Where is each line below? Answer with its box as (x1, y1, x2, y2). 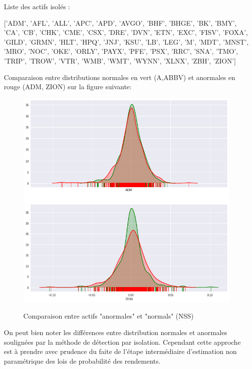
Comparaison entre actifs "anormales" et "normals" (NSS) (23, 311, 194, 321)
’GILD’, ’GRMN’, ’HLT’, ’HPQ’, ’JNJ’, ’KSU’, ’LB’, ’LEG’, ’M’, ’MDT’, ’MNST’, (4, 36, 249, 47)
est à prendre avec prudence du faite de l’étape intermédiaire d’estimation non (4, 346, 237, 356)
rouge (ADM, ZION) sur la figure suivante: (4, 81, 132, 92)
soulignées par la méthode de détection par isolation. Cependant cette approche (4, 337, 241, 347)
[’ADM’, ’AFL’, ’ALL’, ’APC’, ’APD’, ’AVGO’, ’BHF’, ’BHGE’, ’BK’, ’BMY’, (4, 17, 237, 28)
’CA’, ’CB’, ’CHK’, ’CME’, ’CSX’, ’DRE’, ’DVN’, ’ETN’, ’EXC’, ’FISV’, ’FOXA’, (4, 27, 248, 37)
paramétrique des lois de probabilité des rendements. (4, 355, 161, 366)
